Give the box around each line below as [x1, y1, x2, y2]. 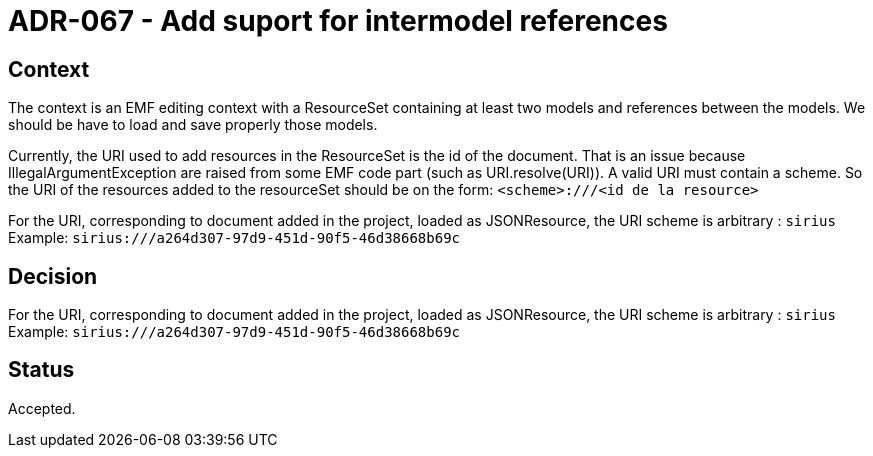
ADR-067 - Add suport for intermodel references [8, 4, 668, 38]
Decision [8, 263, 98, 289]
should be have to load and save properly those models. [8, 116, 378, 134]
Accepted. [8, 399, 76, 417]
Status [8, 357, 75, 383]
